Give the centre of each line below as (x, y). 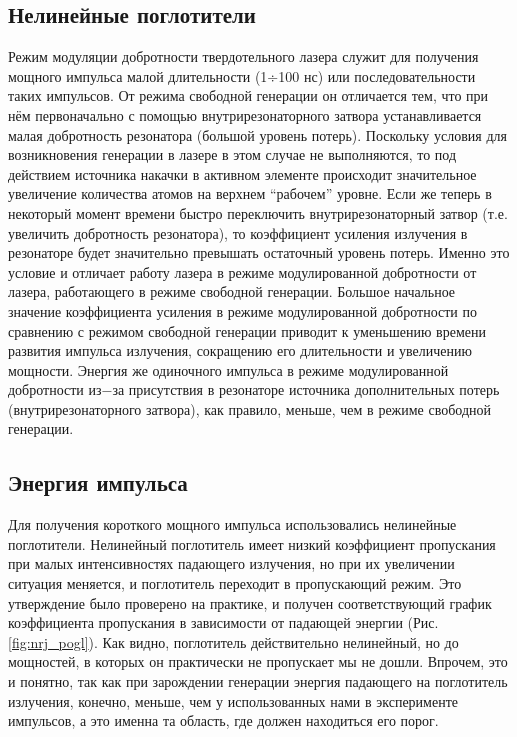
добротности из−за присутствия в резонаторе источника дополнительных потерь (254, 389)
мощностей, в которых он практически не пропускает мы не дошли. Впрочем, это (258, 661)
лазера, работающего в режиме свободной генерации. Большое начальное (232, 291)
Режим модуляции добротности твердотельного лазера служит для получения (243, 56)
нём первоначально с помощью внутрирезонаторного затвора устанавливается (245, 114)
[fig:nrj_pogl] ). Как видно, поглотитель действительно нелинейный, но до (233, 641)
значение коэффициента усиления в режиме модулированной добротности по (242, 310)
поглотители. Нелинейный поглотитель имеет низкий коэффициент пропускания (252, 543)
